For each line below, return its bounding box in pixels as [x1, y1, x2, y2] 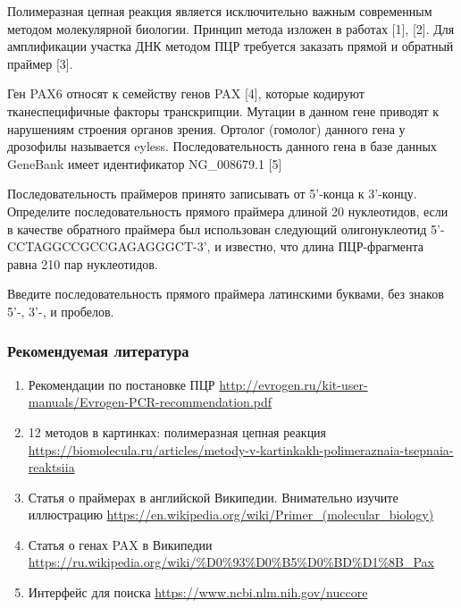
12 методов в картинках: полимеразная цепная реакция [28, 422, 327, 441]
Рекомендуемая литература [7, 340, 189, 362]
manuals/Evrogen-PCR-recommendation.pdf [28, 393, 272, 411]
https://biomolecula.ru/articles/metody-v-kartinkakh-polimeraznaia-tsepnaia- [28, 440, 454, 459]
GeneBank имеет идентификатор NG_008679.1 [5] [7, 154, 282, 173]
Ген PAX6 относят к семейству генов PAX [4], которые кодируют [7, 84, 365, 103]
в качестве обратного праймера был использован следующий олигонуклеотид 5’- [7, 219, 445, 238]
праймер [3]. [7, 54, 73, 72]
